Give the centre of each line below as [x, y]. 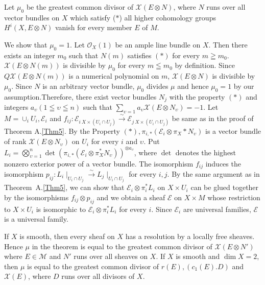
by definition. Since [205, 65]
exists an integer [30, 55]
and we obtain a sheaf [131, 197]
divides [157, 86]
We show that [26, 44]
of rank [15, 141]
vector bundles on [32, 17]
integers [16, 107]
